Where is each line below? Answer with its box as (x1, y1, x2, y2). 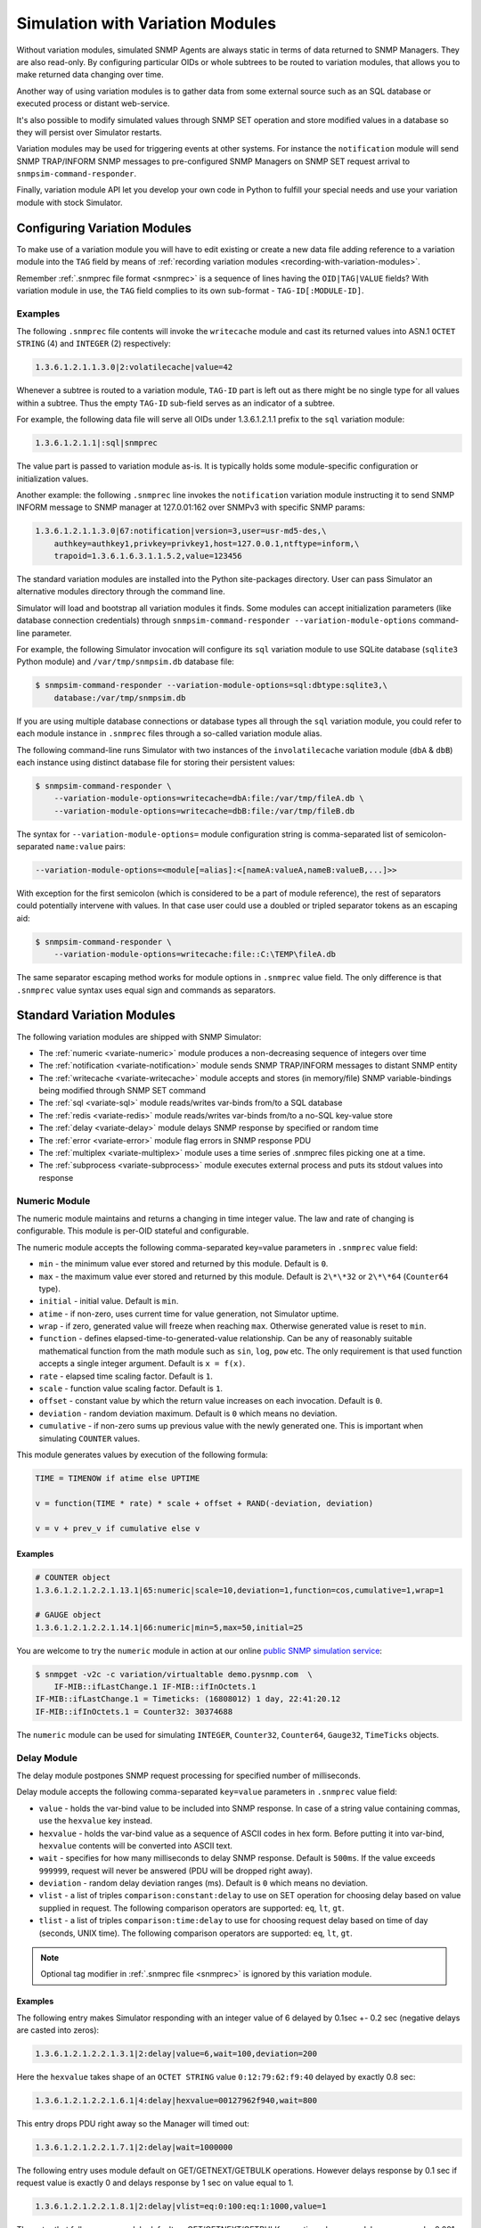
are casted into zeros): (16, 2025, 100, 2036)
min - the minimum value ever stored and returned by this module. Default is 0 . (38, 1258, 329, 1269)
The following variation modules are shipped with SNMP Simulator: (16, 1031, 262, 1042)
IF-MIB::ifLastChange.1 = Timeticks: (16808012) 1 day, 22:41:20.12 (35, 1694, 341, 1704)
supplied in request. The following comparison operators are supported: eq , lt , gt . (38, 1903, 345, 1913)
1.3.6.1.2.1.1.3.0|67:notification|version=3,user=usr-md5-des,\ (35, 526, 327, 537)
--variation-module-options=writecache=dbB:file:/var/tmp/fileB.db (53, 806, 355, 815)
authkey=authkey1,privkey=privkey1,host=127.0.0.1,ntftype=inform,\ (53, 538, 360, 548)
